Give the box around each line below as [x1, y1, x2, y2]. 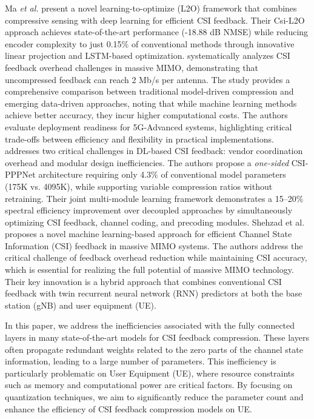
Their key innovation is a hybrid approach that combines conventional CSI [5, 275, 282, 287]
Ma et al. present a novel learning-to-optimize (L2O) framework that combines [5, 2, 297, 14]
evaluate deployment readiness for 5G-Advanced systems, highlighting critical [5, 120, 292, 133]
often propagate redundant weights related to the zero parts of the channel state [5, 343, 303, 355]
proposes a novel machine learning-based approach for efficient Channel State [5, 227, 292, 240]
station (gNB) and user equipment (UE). [5, 298, 156, 311]
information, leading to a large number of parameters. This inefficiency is [5, 355, 276, 367]
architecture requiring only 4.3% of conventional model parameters [38, 168, 286, 181]
